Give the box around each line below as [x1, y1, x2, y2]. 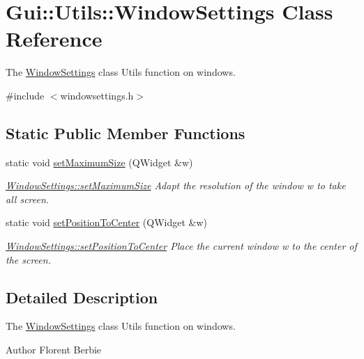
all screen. [6, 191, 50, 206]
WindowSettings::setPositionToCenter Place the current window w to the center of [6, 239, 357, 253]
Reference [6, 24, 103, 53]
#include [6, 88, 45, 102]
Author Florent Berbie [6, 342, 102, 357]
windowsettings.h [60, 88, 134, 102]
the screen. [6, 252, 51, 266]
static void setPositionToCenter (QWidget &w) [6, 215, 208, 230]
